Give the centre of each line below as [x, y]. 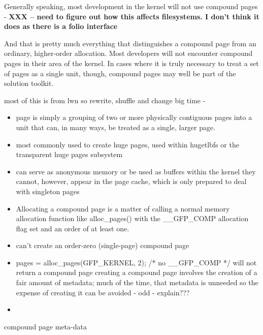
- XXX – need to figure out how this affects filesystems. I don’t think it [132, 16]
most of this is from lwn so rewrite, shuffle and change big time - [105, 100]
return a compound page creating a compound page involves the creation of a [137, 272]
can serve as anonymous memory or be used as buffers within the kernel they [136, 171]
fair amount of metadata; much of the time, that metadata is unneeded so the [137, 282]
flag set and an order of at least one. [73, 228]
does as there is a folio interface [61, 26]
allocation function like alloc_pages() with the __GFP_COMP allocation [132, 218]
